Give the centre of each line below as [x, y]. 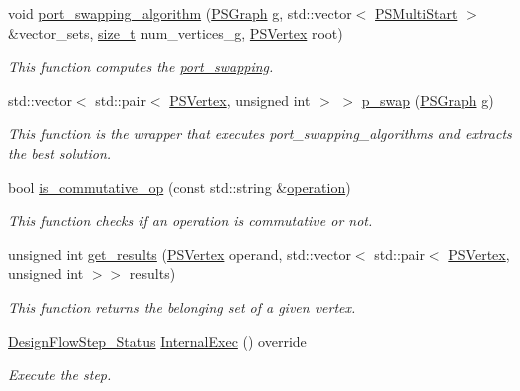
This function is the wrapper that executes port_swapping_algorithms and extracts [260, 133]
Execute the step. [60, 374]
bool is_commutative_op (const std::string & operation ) [179, 186]
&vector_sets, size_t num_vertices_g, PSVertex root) [175, 32]
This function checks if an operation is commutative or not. [190, 220]
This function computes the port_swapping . [141, 66]
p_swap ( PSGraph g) [427, 99]
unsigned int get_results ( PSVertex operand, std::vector [179, 253]
